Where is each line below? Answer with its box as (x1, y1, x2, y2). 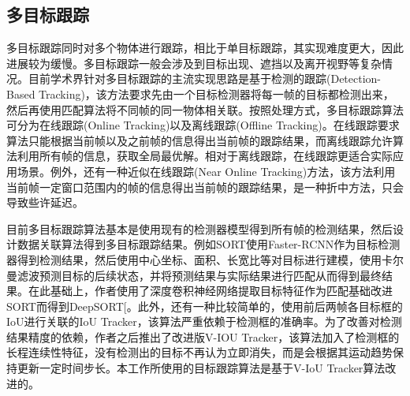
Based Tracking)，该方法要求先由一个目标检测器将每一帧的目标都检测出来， (6, 85, 394, 102)
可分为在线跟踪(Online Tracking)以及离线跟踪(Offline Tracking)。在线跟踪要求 (6, 117, 400, 133)
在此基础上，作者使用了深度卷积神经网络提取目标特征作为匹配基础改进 (28, 282, 393, 299)
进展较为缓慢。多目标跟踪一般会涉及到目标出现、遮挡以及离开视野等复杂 (6, 54, 382, 71)
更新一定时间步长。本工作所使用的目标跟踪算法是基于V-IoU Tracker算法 (17, 360, 386, 376)
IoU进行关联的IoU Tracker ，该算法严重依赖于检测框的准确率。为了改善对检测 (6, 313, 402, 330)
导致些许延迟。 (6, 194, 84, 211)
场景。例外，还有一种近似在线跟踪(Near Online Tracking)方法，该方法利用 (17, 163, 396, 179)
